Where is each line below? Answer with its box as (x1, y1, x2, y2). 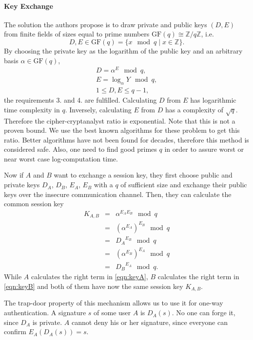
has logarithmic (190, 95, 236, 105)
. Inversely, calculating (65, 104, 132, 114)
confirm (4, 326, 26, 337)
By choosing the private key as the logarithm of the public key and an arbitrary (4, 45, 243, 55)
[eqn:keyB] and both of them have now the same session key (4, 281, 183, 291)
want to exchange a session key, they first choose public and (54, 170, 233, 180)
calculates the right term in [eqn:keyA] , (31, 271, 148, 282)
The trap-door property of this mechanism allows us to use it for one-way (4, 298, 223, 308)
